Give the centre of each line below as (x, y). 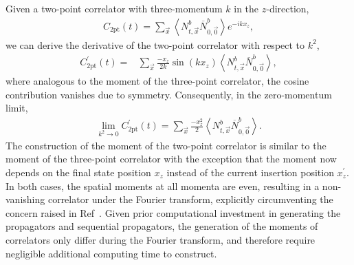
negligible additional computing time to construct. (111, 253)
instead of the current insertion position (250, 172)
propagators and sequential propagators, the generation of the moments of (162, 226)
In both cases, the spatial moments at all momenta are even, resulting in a (163, 185)
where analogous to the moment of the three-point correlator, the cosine (157, 81)
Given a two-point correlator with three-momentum (114, 8)
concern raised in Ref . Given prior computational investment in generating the (173, 212)
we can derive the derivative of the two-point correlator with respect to (155, 44)
